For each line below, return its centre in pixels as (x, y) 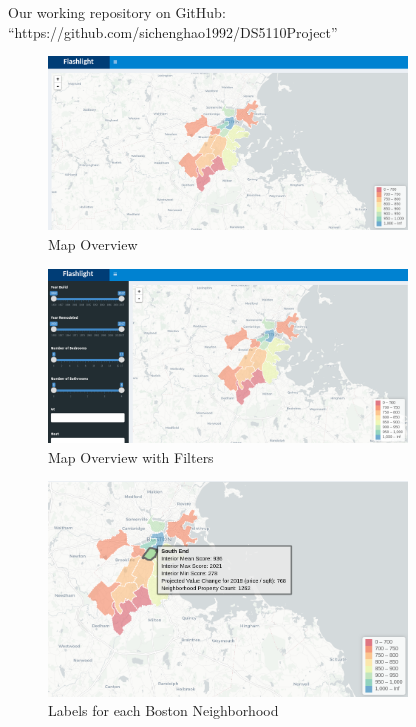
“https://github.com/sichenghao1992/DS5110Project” (173, 31)
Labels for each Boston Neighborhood (163, 710)
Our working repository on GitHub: (117, 12)
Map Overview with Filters (131, 456)
